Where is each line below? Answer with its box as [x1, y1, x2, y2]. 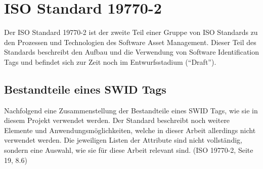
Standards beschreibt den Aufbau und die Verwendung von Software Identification [4, 47, 259, 57]
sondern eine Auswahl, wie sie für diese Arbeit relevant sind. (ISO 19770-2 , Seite [4, 145, 253, 155]
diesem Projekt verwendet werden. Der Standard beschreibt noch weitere [4, 115, 230, 125]
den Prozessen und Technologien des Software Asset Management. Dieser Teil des [4, 36, 256, 47]
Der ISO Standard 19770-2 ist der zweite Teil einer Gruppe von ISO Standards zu [4, 27, 258, 37]
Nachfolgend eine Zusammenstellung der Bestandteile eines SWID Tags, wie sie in [4, 105, 258, 115]
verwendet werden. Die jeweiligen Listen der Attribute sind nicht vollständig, [4, 135, 242, 145]
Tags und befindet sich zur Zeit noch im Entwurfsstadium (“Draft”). [4, 56, 216, 67]
